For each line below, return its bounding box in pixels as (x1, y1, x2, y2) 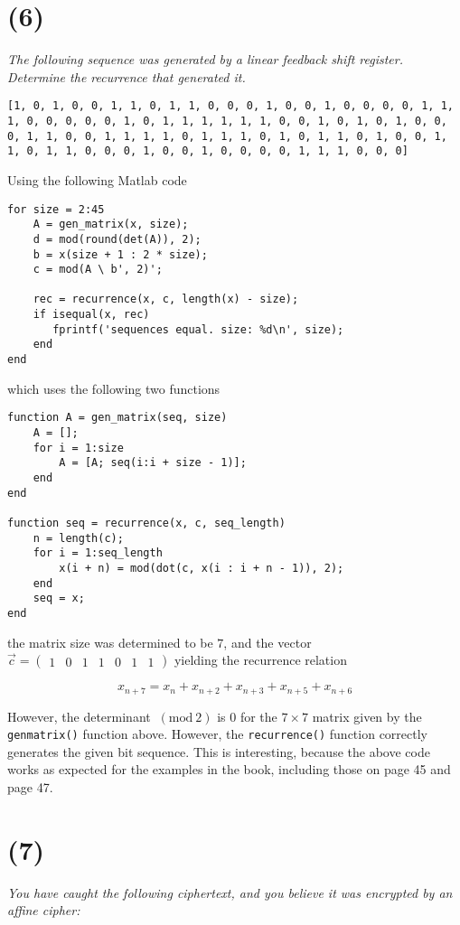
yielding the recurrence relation (174, 650, 347, 669)
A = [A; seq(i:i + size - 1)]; (59, 456, 247, 470)
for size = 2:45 (7, 202, 105, 216)
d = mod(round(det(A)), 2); (33, 232, 202, 246)
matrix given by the (312, 706, 422, 725)
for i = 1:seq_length (33, 547, 163, 560)
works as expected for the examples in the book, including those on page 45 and (7, 760, 451, 779)
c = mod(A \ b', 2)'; (33, 263, 163, 276)
